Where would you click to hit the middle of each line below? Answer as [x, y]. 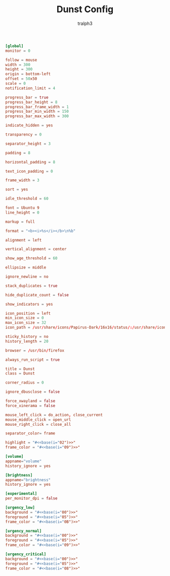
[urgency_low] [20, 508]
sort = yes [17, 190]
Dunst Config [85, 9]
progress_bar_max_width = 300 [37, 116]
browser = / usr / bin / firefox [35, 350]
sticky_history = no [27, 337]
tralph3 [85, 23]
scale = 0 [16, 84]
